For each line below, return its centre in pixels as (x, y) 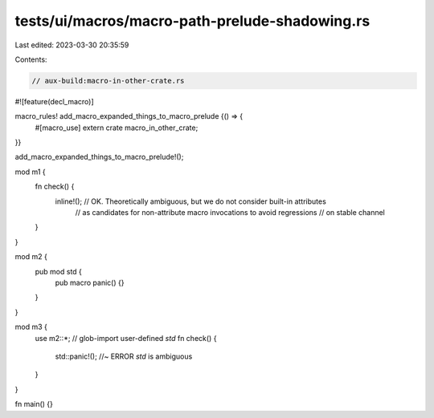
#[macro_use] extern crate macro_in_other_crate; (117, 128)
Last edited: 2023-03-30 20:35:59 (72, 45)
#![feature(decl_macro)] (54, 101)
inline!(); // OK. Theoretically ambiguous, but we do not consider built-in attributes (191, 201)
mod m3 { (31, 327)
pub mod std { (58, 271)
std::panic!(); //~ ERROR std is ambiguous (124, 356)
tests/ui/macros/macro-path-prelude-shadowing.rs (192, 21)
